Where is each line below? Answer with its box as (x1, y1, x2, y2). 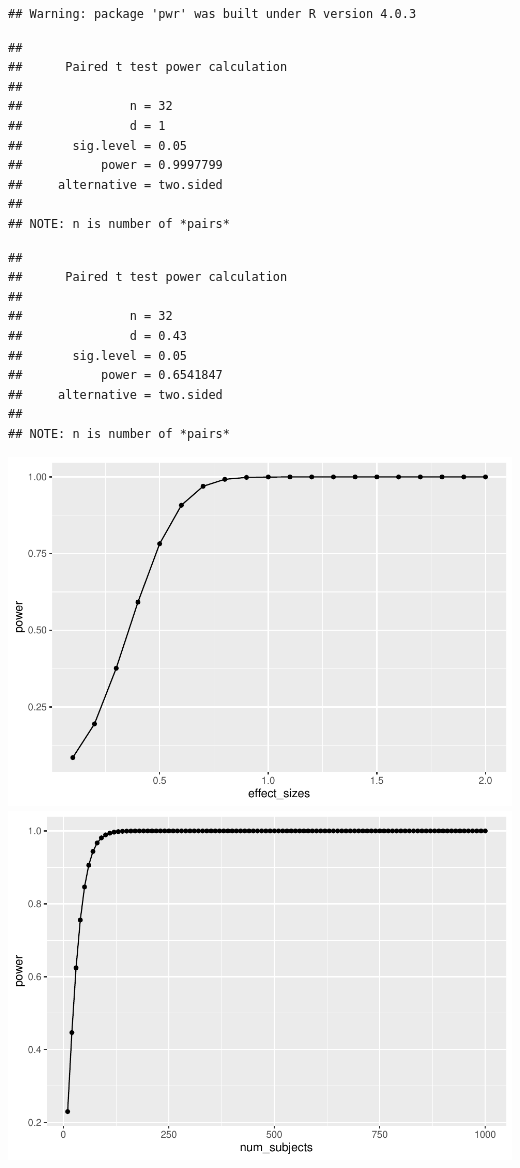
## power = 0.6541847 (8, 368, 223, 383)
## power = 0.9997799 (8, 158, 223, 173)
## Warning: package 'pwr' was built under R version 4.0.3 (8, 7, 417, 21)
